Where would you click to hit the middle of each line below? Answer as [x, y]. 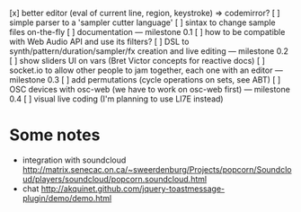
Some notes [55, 135]
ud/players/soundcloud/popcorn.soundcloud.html [115, 179]
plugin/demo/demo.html [67, 198]
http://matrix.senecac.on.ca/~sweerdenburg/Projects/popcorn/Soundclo [157, 169]
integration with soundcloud [74, 160]
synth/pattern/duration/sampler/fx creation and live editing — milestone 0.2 [149, 51]
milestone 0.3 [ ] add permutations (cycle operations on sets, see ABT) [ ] [145, 79]
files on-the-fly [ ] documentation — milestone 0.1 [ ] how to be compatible [147, 32]
